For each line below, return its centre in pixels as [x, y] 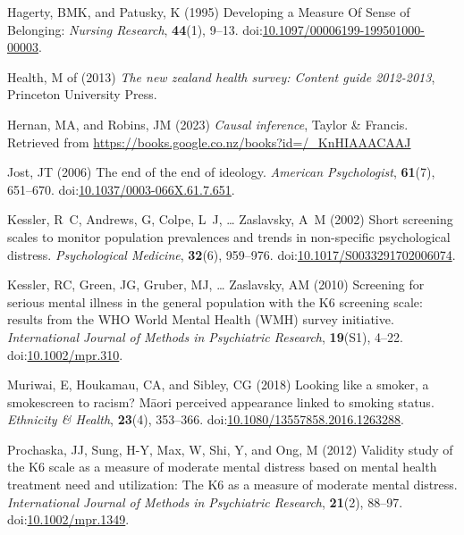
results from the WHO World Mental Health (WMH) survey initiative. [201, 319]
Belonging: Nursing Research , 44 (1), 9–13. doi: [135, 29]
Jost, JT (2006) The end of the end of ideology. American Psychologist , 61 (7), [221, 172]
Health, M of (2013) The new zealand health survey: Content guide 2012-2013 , [221, 76]
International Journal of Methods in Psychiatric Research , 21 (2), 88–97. [205, 502]
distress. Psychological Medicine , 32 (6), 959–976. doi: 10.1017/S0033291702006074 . [232, 254]
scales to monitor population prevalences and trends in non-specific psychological [229, 236]
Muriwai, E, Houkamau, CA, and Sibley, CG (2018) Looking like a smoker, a [218, 385]
